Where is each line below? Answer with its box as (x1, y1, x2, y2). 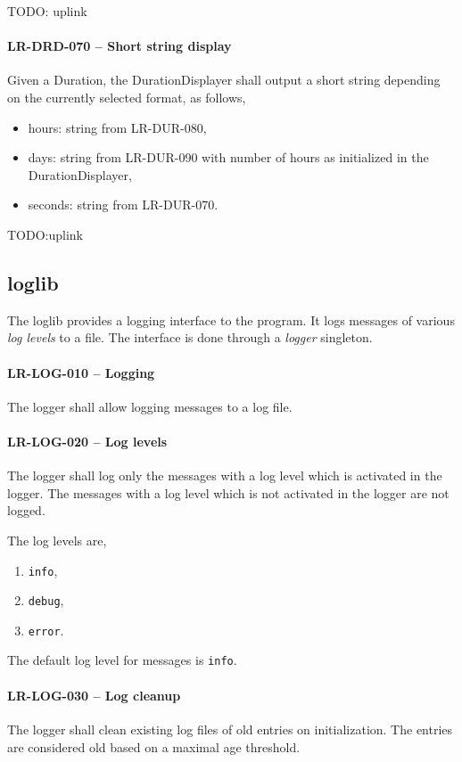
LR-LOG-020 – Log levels (7, 431, 168, 450)
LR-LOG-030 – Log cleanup (7, 685, 181, 704)
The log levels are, (7, 530, 107, 549)
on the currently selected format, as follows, (7, 87, 246, 106)
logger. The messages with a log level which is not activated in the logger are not (7, 483, 450, 502)
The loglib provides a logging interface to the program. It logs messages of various (7, 310, 455, 329)
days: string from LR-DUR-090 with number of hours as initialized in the (28, 148, 429, 167)
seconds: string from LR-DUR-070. (28, 195, 219, 214)
